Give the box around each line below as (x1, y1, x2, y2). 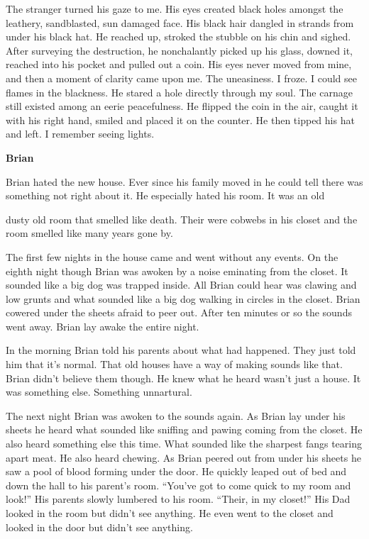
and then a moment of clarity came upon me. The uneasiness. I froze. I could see (6, 70, 357, 85)
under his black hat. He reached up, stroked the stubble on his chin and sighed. (6, 29, 351, 44)
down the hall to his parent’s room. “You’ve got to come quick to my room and (6, 477, 351, 492)
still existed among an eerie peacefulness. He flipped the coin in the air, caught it (6, 99, 358, 113)
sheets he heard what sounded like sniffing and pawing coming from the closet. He (6, 422, 363, 437)
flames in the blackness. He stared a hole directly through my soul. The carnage (6, 84, 353, 99)
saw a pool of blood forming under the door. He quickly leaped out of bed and (6, 464, 347, 479)
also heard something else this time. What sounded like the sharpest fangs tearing (6, 436, 362, 451)
